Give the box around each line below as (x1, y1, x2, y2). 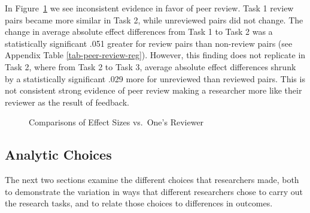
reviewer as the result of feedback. (5, 95, 129, 108)
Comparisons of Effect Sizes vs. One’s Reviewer (29, 116, 204, 128)
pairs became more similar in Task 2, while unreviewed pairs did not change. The (5, 13, 303, 26)
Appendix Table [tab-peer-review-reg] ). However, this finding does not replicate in (5, 49, 306, 61)
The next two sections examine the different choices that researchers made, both (5, 173, 299, 186)
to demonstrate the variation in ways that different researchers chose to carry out (5, 185, 303, 197)
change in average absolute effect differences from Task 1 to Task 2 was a (5, 25, 273, 38)
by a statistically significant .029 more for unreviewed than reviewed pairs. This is (5, 72, 305, 85)
